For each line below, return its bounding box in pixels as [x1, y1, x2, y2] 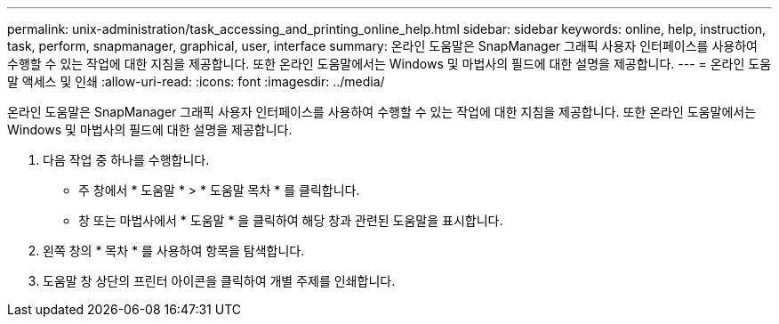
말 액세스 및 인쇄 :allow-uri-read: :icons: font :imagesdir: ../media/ [7, 74, 385, 89]
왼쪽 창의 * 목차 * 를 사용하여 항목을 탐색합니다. [43, 243, 305, 258]
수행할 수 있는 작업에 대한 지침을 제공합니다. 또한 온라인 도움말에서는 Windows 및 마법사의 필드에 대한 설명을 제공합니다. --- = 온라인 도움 [7, 56, 772, 71]
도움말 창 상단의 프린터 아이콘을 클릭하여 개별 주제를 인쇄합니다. [43, 273, 396, 288]
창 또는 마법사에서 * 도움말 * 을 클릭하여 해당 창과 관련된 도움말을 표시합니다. [78, 213, 503, 228]
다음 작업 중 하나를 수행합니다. [43, 152, 210, 167]
